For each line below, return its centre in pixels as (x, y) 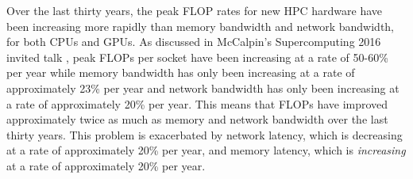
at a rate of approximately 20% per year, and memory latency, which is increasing (206, 150)
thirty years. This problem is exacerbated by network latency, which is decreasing (205, 134)
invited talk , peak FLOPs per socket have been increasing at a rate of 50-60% (197, 57)
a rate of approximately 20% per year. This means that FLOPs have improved (197, 103)
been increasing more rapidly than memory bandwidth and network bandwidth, (201, 26)
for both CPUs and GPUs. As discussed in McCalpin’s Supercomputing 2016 (194, 42)
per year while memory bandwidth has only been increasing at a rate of (181, 72)
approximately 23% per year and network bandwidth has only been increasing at (203, 88)
